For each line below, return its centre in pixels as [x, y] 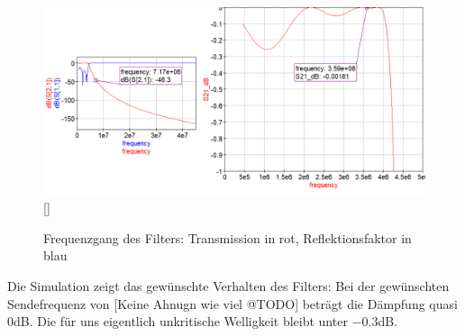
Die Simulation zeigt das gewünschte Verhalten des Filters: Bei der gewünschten [228, 286]
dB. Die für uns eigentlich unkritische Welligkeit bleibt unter [181, 321]
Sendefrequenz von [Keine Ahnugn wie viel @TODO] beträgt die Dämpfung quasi [232, 303]
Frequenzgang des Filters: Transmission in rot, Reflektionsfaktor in [228, 237]
